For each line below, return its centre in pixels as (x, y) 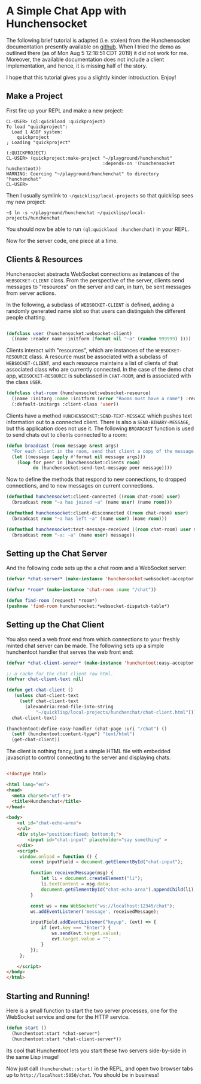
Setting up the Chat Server (57, 554)
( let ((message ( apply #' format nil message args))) (79, 457)
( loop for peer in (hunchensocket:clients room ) (79, 462)
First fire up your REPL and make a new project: (65, 110)
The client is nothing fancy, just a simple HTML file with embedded (88, 751)
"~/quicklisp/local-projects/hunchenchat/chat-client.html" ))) (116, 712)
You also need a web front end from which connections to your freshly (93, 639)
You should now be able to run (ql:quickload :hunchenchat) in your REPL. (98, 229)
